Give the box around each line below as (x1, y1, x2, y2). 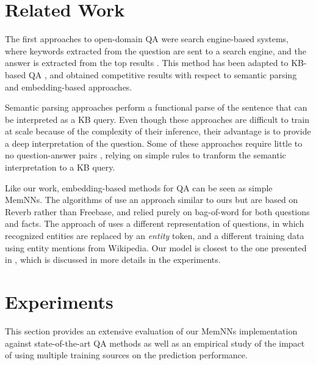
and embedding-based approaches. (5, 80, 132, 93)
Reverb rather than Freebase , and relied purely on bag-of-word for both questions (5, 205, 310, 218)
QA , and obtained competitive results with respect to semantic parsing (28, 68, 297, 81)
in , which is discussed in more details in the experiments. (5, 253, 221, 266)
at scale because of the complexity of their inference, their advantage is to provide (5, 125, 311, 138)
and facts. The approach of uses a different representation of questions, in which (5, 217, 304, 230)
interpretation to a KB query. (5, 161, 115, 174)
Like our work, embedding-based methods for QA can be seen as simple (5, 181, 273, 194)
